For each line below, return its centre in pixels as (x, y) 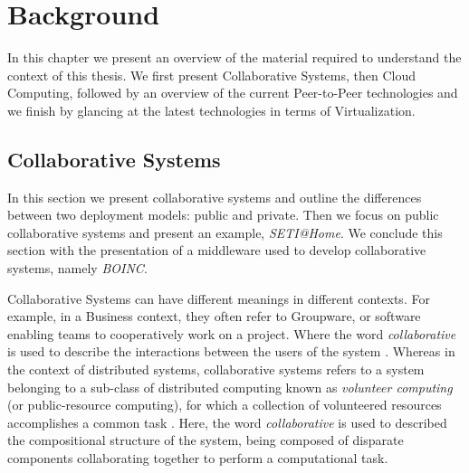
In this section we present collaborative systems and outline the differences (215, 197)
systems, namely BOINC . (77, 268)
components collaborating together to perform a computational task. (198, 458)
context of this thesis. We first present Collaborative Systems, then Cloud (211, 75)
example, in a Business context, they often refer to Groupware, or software (214, 316)
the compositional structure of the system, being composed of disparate (206, 440)
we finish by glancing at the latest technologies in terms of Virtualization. (211, 110)
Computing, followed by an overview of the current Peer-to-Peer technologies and (233, 93)
